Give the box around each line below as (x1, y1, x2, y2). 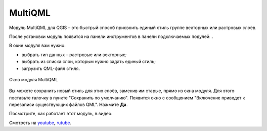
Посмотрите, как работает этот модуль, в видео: (9, 111, 113, 117)
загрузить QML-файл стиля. (21, 65, 80, 71)
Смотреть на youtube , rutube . (9, 120, 72, 126)
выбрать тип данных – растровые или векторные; (21, 52, 127, 58)
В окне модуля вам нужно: (9, 42, 66, 49)
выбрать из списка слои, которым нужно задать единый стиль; (21, 59, 156, 65)
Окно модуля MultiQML (9, 76, 58, 82)
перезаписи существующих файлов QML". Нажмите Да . (9, 101, 128, 108)
